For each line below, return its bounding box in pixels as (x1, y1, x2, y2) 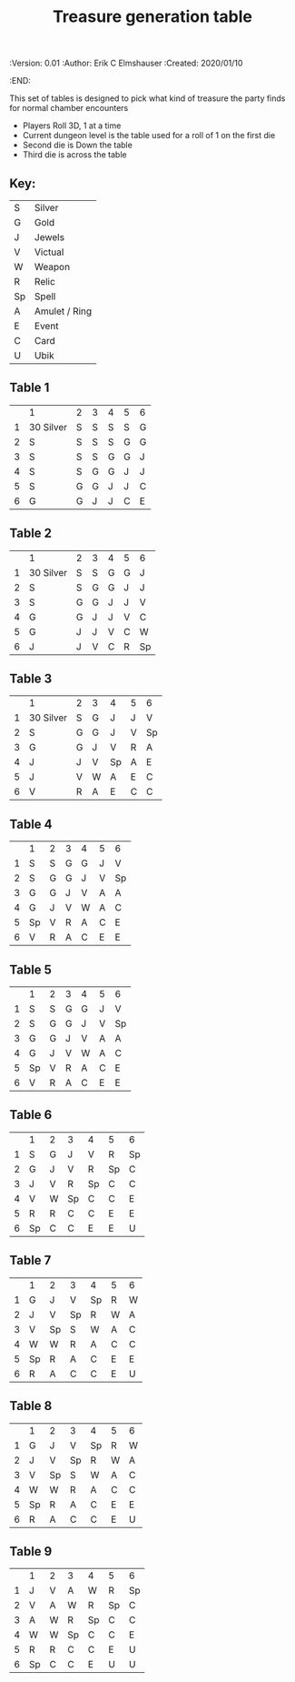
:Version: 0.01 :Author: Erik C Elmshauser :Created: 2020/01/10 (9, 57, 243, 69)
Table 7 (9, 1253, 52, 1268)
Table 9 (9, 1544, 53, 1559)
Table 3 (9, 671, 53, 687)
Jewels (34, 231, 65, 243)
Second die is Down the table (22, 139, 133, 151)
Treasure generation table (53, 6, 252, 27)
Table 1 (9, 380, 50, 396)
